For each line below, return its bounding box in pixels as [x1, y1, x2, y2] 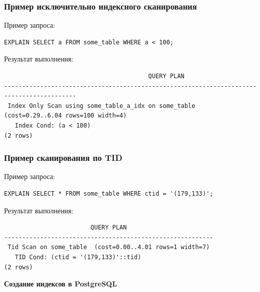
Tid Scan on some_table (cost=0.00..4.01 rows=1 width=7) [8, 244, 210, 251]
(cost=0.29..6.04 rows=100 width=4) [4, 112, 127, 120]
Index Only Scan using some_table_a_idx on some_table [8, 102, 196, 109]
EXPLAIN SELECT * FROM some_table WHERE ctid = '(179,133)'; [4, 190, 214, 197]
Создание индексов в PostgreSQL [4, 278, 117, 289]
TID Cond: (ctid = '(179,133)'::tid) [15, 253, 142, 261]
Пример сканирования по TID [4, 151, 122, 164]
